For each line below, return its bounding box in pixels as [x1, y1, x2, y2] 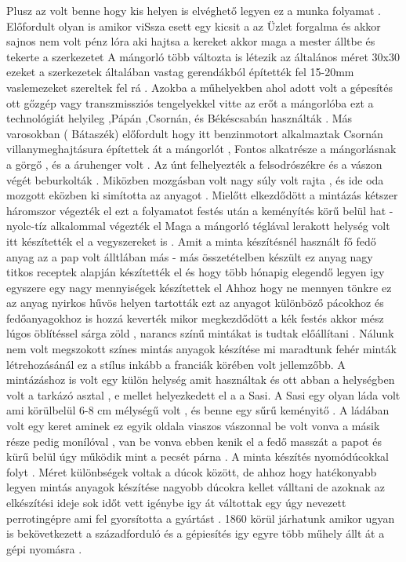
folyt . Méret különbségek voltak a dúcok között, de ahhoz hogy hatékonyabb [6, 463, 377, 480]
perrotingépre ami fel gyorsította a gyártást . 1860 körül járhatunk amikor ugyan [6, 509, 395, 526]
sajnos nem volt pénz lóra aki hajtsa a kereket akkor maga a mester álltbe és [6, 33, 375, 49]
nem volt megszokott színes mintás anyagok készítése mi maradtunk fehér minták [6, 341, 397, 357]
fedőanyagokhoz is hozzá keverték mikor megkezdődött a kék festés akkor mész [6, 309, 384, 326]
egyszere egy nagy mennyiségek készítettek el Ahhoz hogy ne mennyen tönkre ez [6, 279, 392, 295]
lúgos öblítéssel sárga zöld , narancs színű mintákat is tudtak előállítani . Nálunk [6, 325, 394, 341]
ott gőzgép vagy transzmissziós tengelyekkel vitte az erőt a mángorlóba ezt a [6, 94, 374, 111]
